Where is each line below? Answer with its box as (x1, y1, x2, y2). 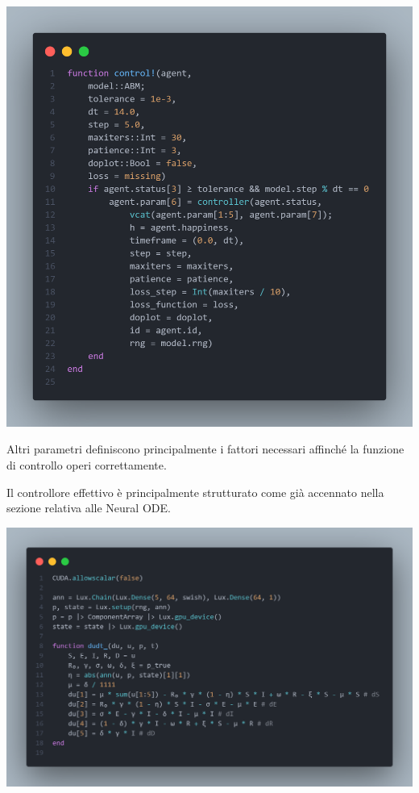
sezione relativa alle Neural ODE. (6, 499, 171, 516)
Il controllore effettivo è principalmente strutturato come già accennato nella (6, 483, 384, 500)
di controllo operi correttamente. (6, 456, 167, 473)
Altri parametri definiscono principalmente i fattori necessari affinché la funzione (6, 440, 404, 457)
